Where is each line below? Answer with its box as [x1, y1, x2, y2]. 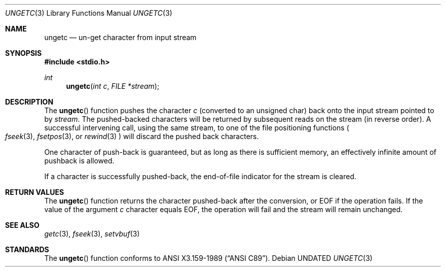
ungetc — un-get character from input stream [44, 33, 197, 42]
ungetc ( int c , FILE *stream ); [66, 82, 160, 90]
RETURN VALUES [5, 188, 64, 196]
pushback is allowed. [44, 156, 115, 165]
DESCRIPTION [5, 97, 54, 106]
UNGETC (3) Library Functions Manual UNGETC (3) [5, 9, 172, 17]
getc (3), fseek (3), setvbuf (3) [44, 229, 140, 238]
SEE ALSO [5, 221, 40, 229]
